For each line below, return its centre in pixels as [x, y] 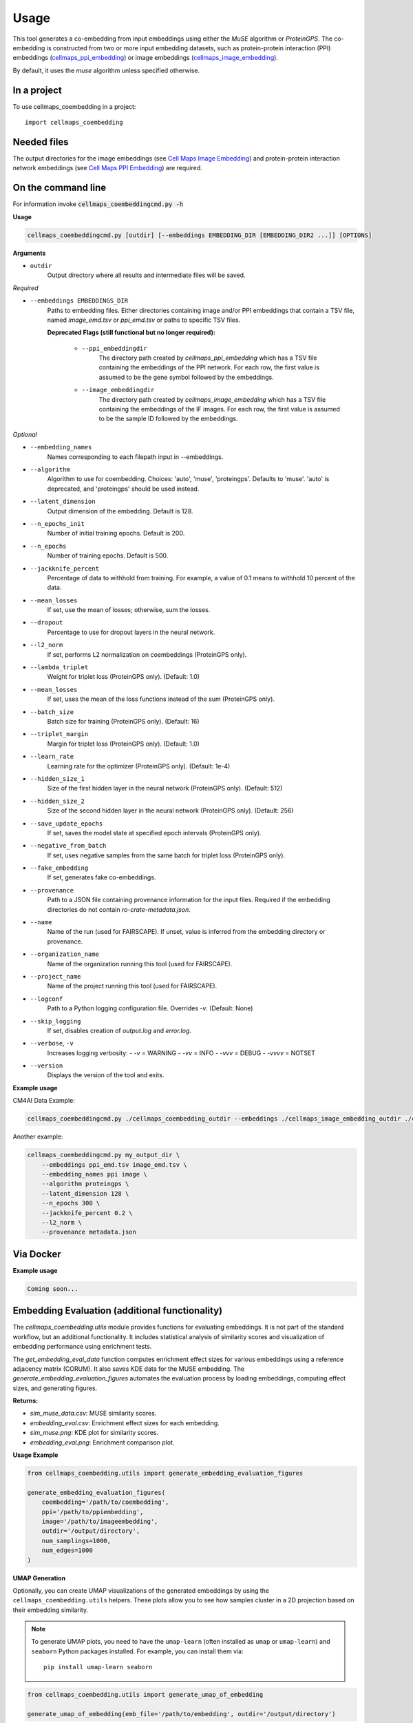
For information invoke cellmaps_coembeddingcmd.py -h [98, 204]
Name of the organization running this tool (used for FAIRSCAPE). [140, 964]
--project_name [56, 976]
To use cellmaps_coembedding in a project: [74, 106]
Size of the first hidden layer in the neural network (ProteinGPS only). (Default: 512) [165, 788]
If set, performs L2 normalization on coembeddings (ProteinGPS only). [147, 654]
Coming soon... [53, 1288]
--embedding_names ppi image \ [94, 1174]
